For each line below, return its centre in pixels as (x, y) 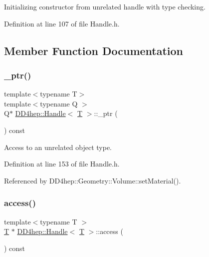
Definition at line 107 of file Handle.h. (62, 23)
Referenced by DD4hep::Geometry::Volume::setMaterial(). (93, 180)
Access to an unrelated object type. (58, 147)
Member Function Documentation (94, 50)
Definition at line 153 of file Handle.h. (62, 164)
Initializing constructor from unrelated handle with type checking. (105, 6)
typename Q (59, 103)
